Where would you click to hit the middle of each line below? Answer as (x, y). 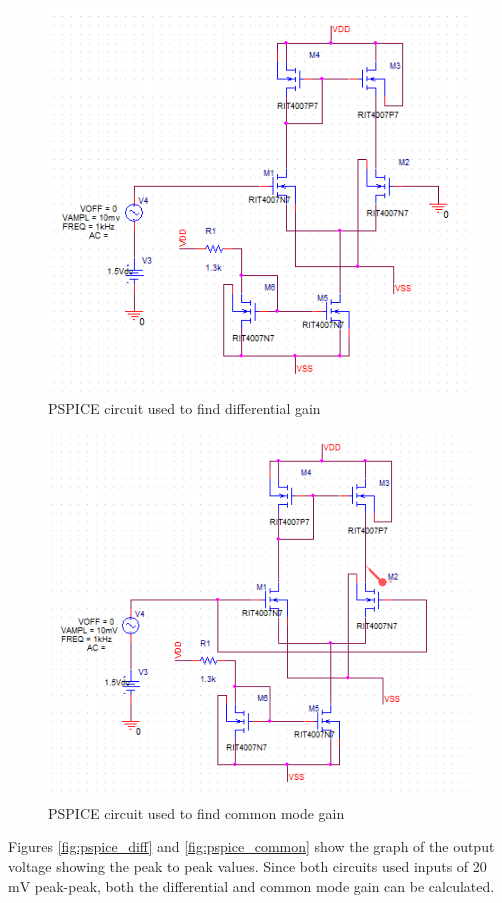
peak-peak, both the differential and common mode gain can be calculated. (264, 885)
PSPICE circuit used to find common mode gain (196, 812)
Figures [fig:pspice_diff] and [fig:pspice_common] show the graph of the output (251, 846)
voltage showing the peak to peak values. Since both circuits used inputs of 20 (247, 866)
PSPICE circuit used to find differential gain (184, 408)
